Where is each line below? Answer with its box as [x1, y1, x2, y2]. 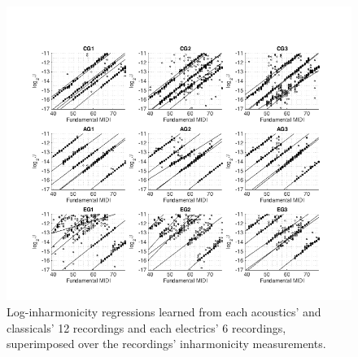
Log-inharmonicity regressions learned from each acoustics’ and [7, 303, 321, 320]
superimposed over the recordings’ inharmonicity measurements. [7, 335, 326, 352]
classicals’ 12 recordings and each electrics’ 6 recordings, [7, 319, 286, 336]
